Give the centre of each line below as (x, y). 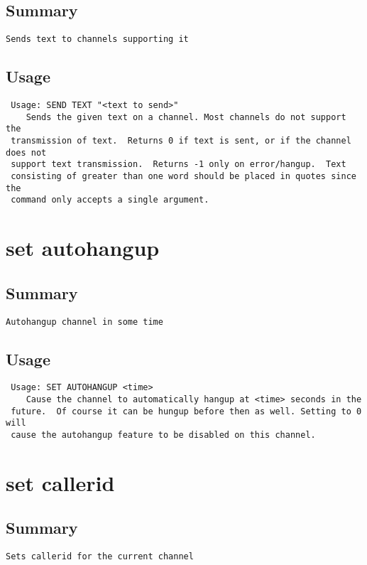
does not (26, 152)
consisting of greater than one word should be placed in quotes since (183, 176)
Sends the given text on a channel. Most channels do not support (186, 117)
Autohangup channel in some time (84, 322)
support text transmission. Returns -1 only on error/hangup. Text (179, 165)
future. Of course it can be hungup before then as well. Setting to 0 (186, 411)
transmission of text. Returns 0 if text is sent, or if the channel (181, 141)
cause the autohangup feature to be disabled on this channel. (163, 435)
